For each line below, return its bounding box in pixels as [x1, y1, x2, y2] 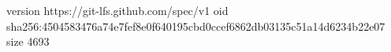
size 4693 [6, 33, 50, 50]
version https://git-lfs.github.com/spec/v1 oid [6, 2, 229, 18]
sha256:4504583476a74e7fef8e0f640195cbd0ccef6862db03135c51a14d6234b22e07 [6, 17, 385, 34]
